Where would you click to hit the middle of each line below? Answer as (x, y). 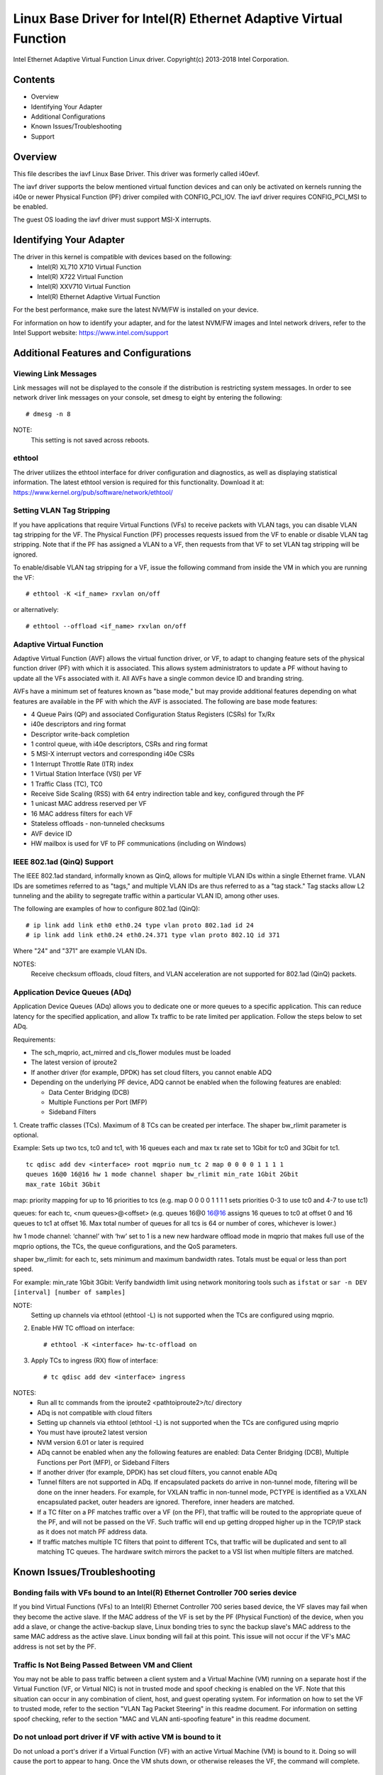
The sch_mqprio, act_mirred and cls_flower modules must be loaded (131, 1052)
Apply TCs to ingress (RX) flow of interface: (95, 1360)
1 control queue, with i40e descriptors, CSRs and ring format (120, 744)
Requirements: (34, 1039)
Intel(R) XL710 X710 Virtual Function (89, 267)
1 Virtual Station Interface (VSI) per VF (86, 774)
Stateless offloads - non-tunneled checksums (98, 824)
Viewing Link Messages (55, 373)
